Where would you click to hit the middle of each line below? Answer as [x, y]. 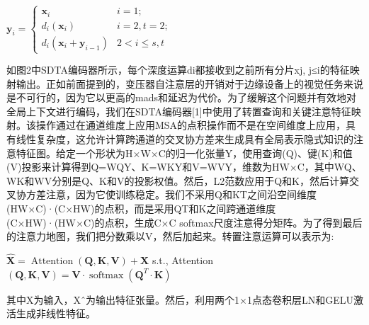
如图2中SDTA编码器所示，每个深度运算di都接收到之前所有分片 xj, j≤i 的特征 [178, 70]
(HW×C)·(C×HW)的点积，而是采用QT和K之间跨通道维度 [141, 208]
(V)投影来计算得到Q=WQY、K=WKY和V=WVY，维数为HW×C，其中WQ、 [184, 167]
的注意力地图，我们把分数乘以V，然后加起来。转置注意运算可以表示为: [170, 236]
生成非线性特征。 [56, 313]
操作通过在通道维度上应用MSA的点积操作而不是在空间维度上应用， [191, 125]
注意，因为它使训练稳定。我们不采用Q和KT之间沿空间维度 [181, 194]
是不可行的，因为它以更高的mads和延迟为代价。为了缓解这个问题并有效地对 [181, 97]
